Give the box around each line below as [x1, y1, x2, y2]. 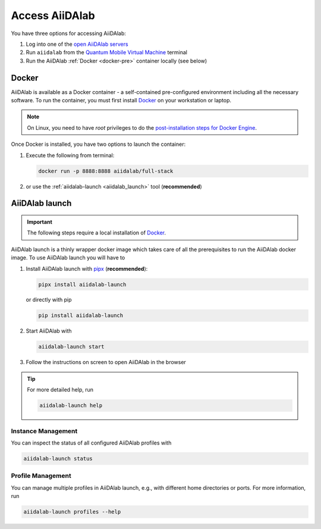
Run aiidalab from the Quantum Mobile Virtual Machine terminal [26, 49, 187, 56]
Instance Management [11, 427, 78, 435]
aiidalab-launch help [39, 402, 103, 409]
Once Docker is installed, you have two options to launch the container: [11, 140, 186, 148]
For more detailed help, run [27, 386, 94, 393]
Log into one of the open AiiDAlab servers [26, 40, 128, 48]
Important [27, 218, 53, 226]
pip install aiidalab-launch [38, 312, 124, 319]
